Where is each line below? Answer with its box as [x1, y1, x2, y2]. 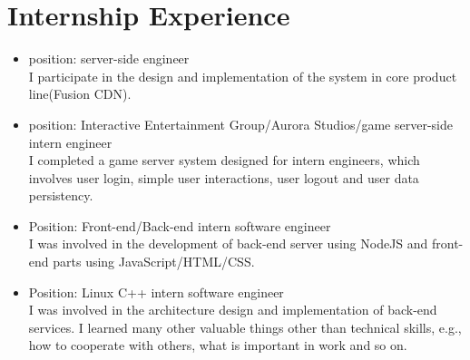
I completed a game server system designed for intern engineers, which [28, 151, 420, 170]
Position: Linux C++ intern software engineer [28, 282, 284, 301]
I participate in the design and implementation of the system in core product [28, 66, 457, 85]
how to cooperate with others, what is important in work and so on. [28, 336, 407, 355]
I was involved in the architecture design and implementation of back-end [28, 300, 437, 319]
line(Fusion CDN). [28, 84, 132, 103]
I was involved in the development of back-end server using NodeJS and [28, 234, 428, 253]
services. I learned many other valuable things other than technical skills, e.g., [28, 317, 462, 336]
